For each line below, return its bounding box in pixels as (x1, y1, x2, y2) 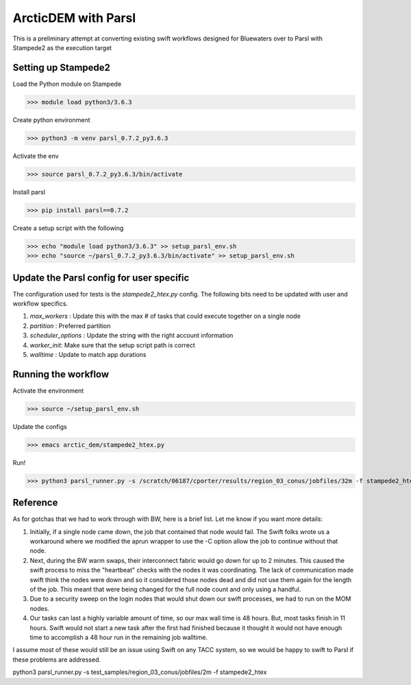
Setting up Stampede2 (12, 62, 111, 73)
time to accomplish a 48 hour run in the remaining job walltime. (29, 633, 208, 641)
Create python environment (12, 115, 90, 124)
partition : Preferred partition (29, 321, 111, 329)
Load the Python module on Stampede (12, 80, 122, 88)
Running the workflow (12, 368, 110, 380)
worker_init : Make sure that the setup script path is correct (29, 340, 195, 349)
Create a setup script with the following (12, 224, 124, 232)
